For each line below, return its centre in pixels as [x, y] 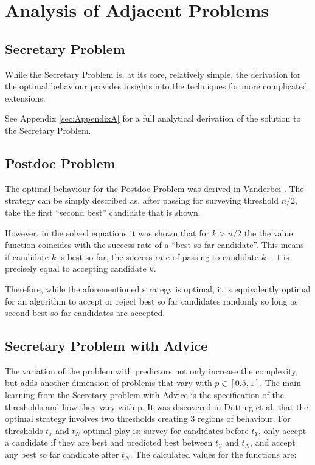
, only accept [282, 430]
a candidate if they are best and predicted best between [109, 442]
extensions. [25, 98]
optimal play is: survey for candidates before [166, 430]
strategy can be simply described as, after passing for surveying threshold [142, 200]
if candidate [27, 256]
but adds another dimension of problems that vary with [109, 383]
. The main [280, 383]
